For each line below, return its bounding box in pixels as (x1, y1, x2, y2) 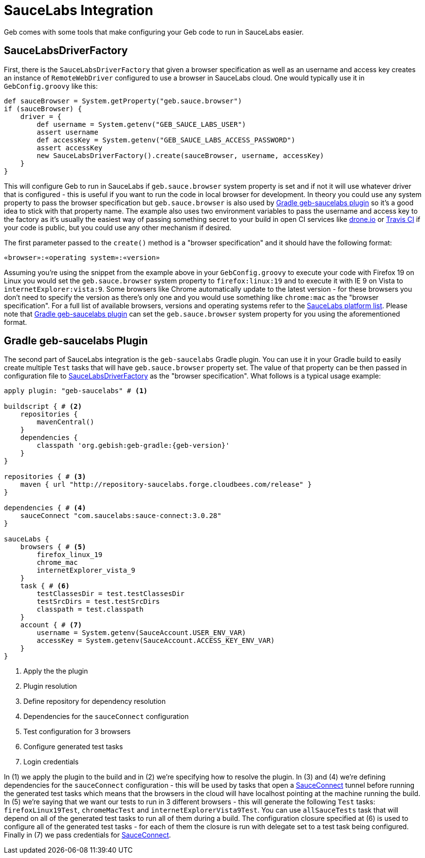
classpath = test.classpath (37, 605, 144, 614)
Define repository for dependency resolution (23, 697, 166, 706)
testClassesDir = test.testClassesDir (37, 590, 185, 598)
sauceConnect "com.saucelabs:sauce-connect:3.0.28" (20, 512, 222, 520)
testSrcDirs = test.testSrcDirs (37, 598, 160, 606)
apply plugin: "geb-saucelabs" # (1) (4, 387, 148, 395)
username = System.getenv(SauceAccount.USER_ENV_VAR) (37, 629, 246, 637)
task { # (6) (20, 582, 70, 590)
